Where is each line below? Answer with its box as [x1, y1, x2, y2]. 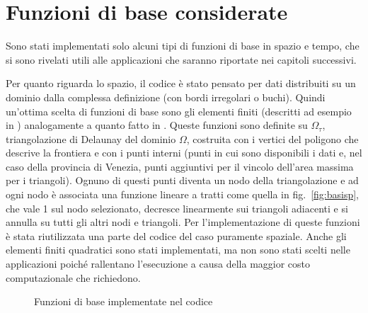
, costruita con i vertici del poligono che [186, 131, 359, 146]
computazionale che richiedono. [6, 270, 141, 285]
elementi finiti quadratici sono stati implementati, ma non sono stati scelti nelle [6, 242, 350, 257]
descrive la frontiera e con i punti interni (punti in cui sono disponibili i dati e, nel [6, 145, 362, 160]
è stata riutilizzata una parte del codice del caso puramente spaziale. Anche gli [6, 228, 347, 243]
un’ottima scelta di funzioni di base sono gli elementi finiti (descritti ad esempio [6, 103, 352, 118]
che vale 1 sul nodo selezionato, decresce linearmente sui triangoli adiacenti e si [6, 200, 348, 215]
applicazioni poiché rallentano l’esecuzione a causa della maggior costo [6, 256, 311, 271]
